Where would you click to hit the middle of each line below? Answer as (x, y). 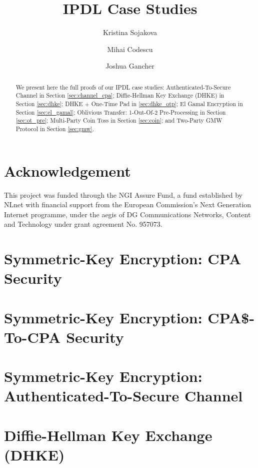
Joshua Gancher (130, 66)
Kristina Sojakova (130, 32)
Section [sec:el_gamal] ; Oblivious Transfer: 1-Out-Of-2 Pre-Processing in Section (121, 112)
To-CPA (32, 337)
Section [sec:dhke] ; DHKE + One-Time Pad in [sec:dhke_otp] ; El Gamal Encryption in (129, 104)
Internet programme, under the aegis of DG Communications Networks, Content (127, 214)
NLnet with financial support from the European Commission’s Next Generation (128, 204)
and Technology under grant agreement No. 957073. (83, 224)
